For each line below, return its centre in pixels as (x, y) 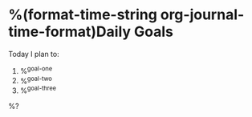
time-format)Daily (69, 32)
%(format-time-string (83, 15)
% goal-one (36, 70)
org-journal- (202, 15)
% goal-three (38, 90)
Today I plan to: (34, 54)
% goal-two (36, 80)
